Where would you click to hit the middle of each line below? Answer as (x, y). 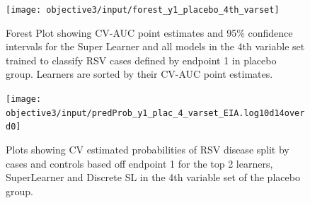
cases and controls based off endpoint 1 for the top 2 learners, (139, 163)
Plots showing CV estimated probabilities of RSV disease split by (148, 149)
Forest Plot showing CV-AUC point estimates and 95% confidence (149, 32)
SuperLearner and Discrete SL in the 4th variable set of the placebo (153, 177)
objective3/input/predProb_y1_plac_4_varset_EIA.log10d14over (155, 113)
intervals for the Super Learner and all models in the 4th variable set (155, 46)
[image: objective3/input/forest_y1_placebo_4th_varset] (143, 10)
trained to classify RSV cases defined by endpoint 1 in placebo (141, 60)
